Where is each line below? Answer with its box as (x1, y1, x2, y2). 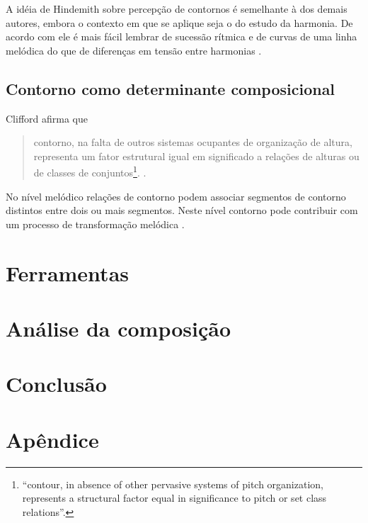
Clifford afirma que (6, 111, 88, 125)
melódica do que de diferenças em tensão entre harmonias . (6, 43, 262, 57)
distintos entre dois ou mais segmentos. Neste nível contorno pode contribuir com (6, 203, 358, 218)
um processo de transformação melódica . (6, 216, 185, 231)
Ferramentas (6, 258, 129, 287)
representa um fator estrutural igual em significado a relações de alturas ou (33, 148, 360, 163)
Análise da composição (6, 313, 231, 342)
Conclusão (6, 369, 107, 398)
